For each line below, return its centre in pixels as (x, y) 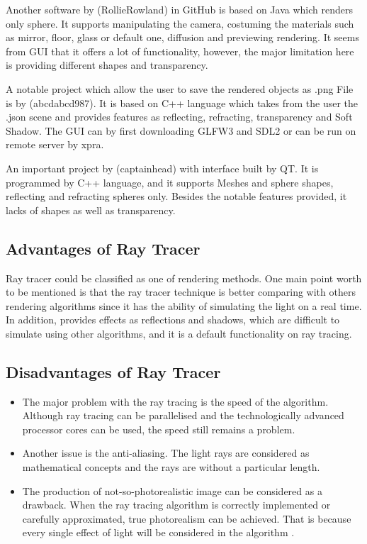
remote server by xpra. (55, 144)
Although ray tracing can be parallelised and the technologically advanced (183, 415)
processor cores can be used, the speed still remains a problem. (159, 429)
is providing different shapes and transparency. (107, 65)
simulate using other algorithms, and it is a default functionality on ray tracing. (179, 333)
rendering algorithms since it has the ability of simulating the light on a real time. (184, 305)
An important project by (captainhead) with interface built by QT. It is (162, 168)
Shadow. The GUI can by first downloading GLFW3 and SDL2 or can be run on (181, 130)
